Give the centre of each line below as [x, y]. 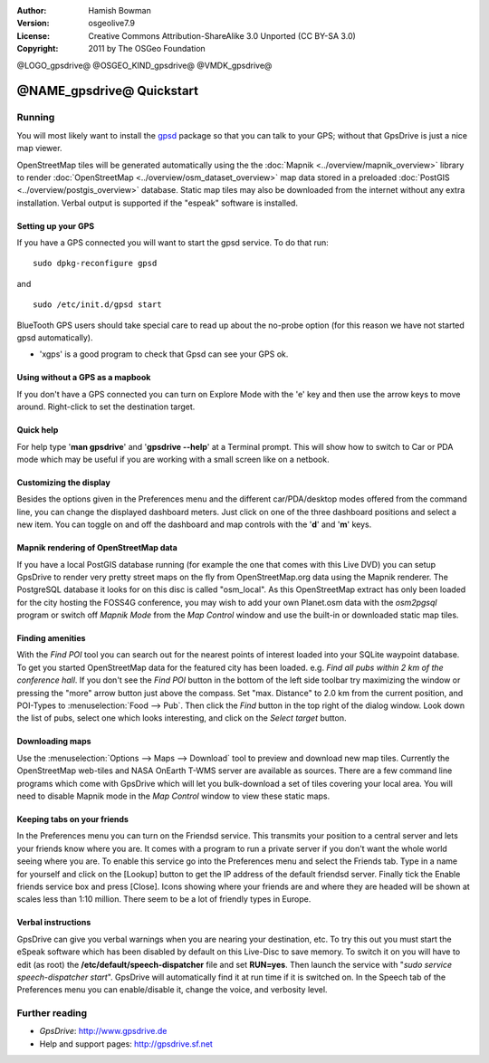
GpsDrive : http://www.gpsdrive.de [103, 1031]
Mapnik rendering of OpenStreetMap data [97, 548]
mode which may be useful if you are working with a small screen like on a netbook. [173, 459]
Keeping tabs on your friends [72, 819]
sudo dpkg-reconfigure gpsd [95, 263]
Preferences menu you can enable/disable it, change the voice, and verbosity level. [172, 990]
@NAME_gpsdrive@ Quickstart [108, 91]
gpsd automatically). [55, 338]
